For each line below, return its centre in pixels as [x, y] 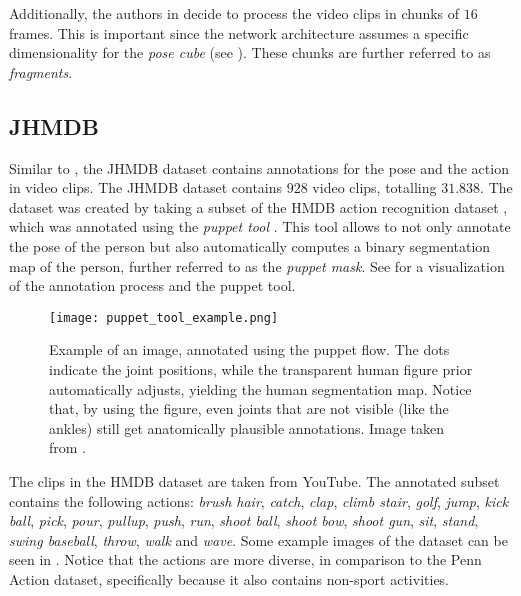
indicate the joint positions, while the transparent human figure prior [261, 368]
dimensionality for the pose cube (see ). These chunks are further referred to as [250, 52]
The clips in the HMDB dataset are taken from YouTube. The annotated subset [254, 480]
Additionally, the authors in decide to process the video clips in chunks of [234, 13]
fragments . [41, 71]
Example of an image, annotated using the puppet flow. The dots [249, 349]
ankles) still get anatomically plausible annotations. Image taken [247, 427]
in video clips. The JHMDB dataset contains [146, 187]
